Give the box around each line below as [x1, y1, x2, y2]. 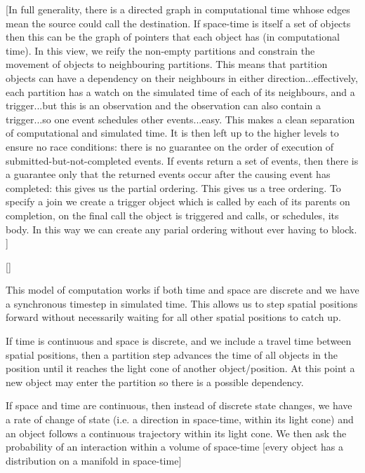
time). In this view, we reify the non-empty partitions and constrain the [6, 43, 315, 57]
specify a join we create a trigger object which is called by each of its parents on [6, 194, 350, 209]
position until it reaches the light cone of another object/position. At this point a [6, 361, 355, 376]
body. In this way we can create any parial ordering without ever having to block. [6, 221, 357, 236]
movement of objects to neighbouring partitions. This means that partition [6, 57, 328, 71]
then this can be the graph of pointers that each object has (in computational [6, 29, 340, 44]
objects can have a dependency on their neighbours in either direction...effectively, [6, 70, 358, 85]
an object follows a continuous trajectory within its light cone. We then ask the [6, 425, 347, 440]
